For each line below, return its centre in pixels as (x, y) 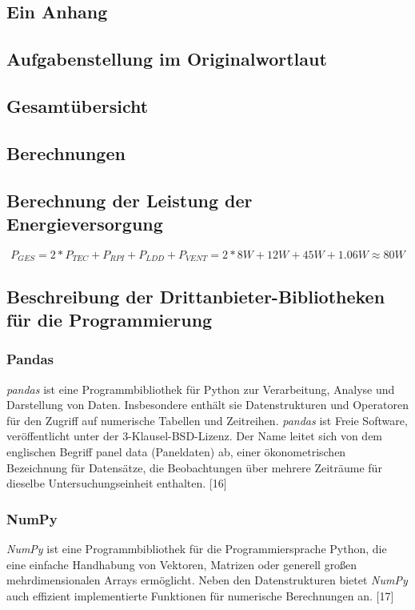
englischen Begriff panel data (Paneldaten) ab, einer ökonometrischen (176, 451)
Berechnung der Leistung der (130, 200)
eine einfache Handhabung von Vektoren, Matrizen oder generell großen (182, 564)
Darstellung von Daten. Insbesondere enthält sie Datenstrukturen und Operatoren (207, 405)
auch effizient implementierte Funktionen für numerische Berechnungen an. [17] (200, 595)
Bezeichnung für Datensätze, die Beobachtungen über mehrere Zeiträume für (194, 467)
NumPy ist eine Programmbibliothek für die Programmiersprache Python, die (197, 548)
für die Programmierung (110, 319)
